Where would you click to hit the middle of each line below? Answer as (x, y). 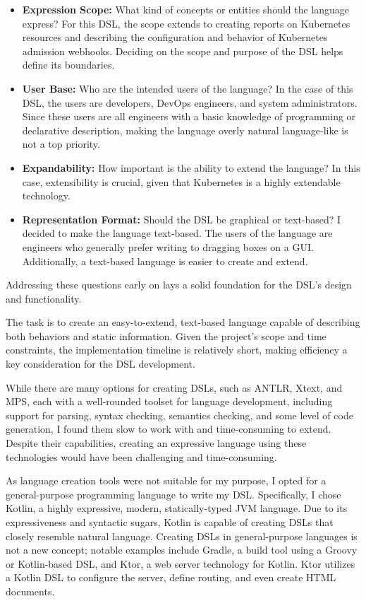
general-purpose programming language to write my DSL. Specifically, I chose (173, 494)
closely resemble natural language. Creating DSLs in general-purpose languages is (182, 536)
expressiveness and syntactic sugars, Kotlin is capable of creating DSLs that (170, 522)
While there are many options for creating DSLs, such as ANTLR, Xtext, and (174, 387)
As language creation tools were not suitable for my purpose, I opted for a (166, 480)
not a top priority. (61, 144)
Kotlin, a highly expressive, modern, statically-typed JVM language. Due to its (177, 508)
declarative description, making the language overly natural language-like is (185, 130)
